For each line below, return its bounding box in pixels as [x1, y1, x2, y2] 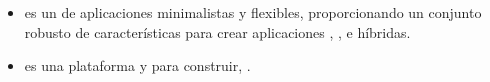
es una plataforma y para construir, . [24, 55, 251, 76]
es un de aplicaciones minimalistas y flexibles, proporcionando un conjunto [24, 2, 482, 22]
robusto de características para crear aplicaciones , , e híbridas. [24, 21, 411, 42]
